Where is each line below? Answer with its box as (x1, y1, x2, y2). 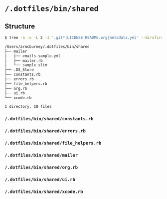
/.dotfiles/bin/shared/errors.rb (4, 128, 86, 134)
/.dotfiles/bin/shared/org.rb (4, 164, 78, 170)
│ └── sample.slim (4, 63, 48, 68)
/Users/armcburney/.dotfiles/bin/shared (4, 44, 90, 49)
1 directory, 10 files (4, 104, 52, 109)
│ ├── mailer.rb (4, 58, 43, 63)
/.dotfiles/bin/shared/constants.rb (4, 116, 94, 122)
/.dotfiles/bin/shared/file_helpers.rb (4, 140, 102, 146)
